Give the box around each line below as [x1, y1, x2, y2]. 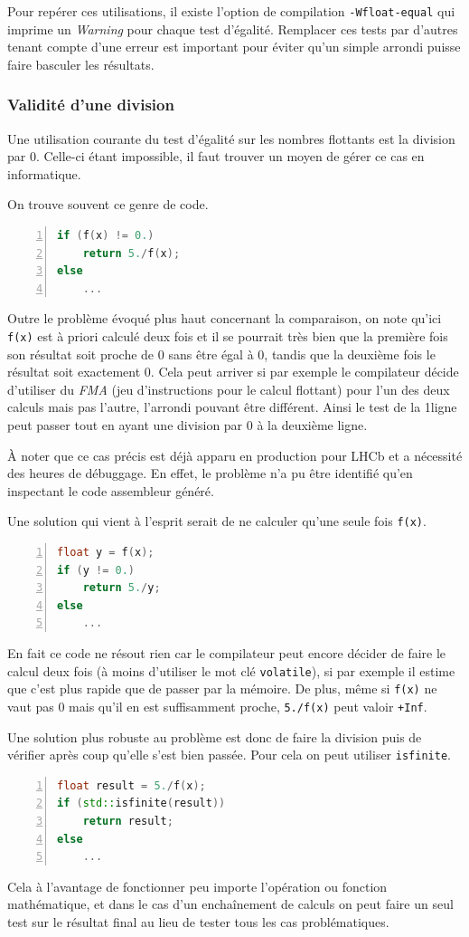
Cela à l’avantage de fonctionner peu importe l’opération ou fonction [7, 876, 388, 895]
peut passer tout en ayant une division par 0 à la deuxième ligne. [7, 416, 368, 435]
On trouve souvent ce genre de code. [7, 195, 209, 214]
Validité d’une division [7, 93, 174, 116]
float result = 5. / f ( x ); [57, 779, 206, 792]
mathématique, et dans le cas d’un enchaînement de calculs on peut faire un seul [7, 894, 454, 913]
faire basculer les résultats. [7, 54, 155, 73]
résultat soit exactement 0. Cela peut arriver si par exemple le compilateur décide [7, 362, 459, 381]
